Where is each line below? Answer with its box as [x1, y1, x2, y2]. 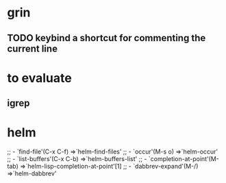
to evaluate [7, 70, 72, 86]
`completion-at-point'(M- [148, 155, 219, 163]
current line [7, 42, 58, 54]
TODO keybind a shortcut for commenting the [7, 32, 206, 44]
